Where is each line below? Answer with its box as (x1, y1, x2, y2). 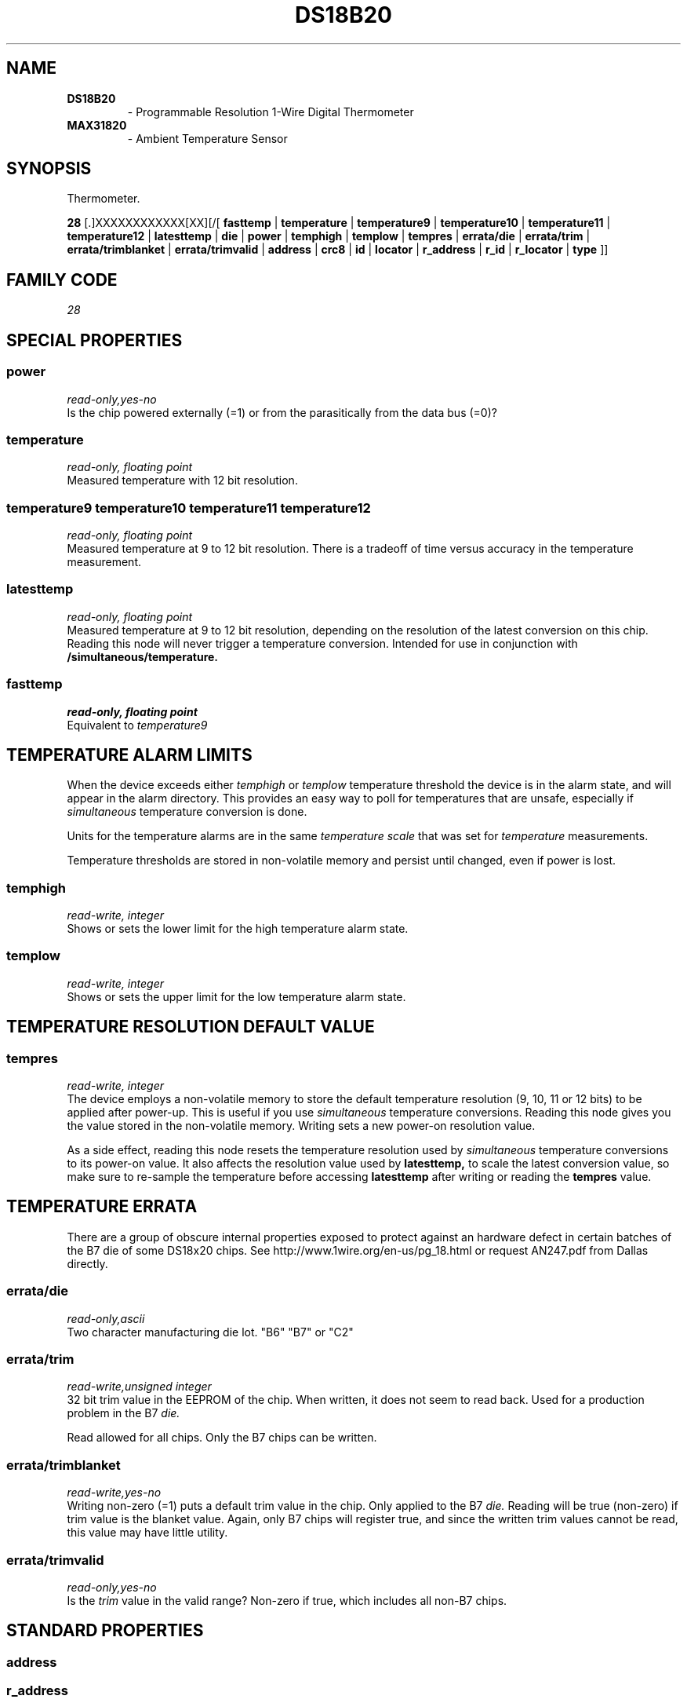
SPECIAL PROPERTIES (6, 330, 183, 350)
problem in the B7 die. (67, 1406, 180, 1420)
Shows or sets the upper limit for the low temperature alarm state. (67, 989, 406, 1003)
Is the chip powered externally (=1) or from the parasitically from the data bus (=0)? (67, 405, 497, 419)
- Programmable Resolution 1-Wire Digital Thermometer (127, 104, 414, 119)
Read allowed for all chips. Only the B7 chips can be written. (67, 1431, 377, 1445)
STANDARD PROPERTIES (6, 1621, 204, 1641)
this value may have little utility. (67, 1526, 228, 1540)
